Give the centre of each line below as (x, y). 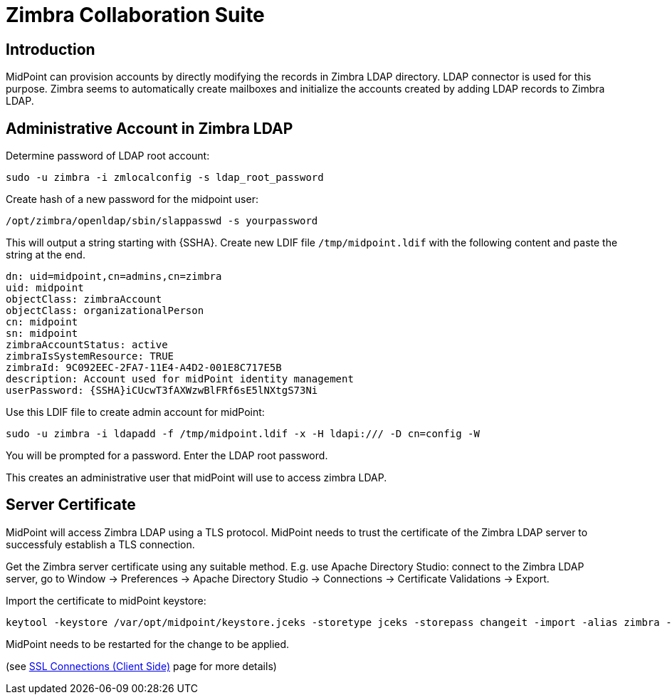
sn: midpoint (42, 334)
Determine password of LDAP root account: (108, 156)
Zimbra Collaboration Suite (135, 15)
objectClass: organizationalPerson (105, 311)
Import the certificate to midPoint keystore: (106, 600)
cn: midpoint (42, 322)
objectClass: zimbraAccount (84, 299)
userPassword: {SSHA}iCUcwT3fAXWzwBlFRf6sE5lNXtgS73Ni (162, 391)
